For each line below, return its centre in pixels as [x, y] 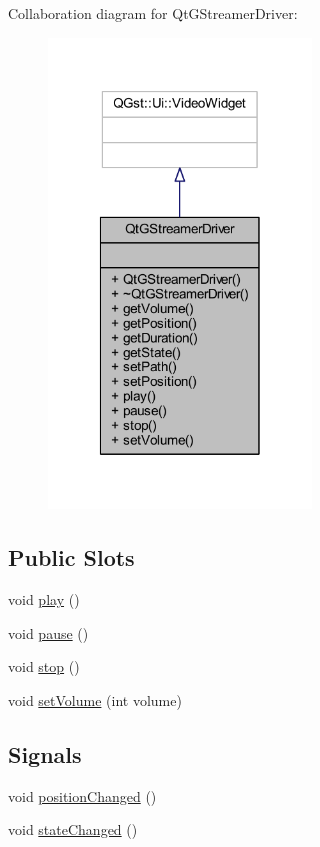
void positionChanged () [82, 795]
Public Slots [71, 557]
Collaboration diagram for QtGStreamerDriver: [153, 13]
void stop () [44, 666]
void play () [44, 599]
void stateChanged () [73, 829]
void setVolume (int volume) [95, 699]
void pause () [48, 632]
